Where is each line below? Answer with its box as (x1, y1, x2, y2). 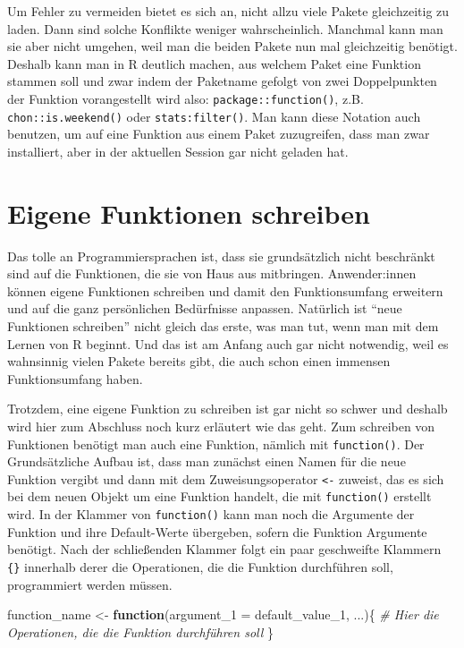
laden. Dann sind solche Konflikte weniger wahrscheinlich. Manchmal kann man (7, 19, 443, 38)
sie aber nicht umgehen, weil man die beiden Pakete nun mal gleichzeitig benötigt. (7, 37, 458, 55)
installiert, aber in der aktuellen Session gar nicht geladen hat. (7, 141, 349, 160)
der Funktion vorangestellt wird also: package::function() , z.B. (7, 89, 364, 107)
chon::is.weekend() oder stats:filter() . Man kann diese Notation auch (7, 107, 421, 125)
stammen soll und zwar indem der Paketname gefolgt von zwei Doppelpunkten (7, 72, 437, 90)
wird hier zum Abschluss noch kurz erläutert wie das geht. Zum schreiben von (7, 416, 435, 435)
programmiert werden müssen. (7, 575, 173, 593)
